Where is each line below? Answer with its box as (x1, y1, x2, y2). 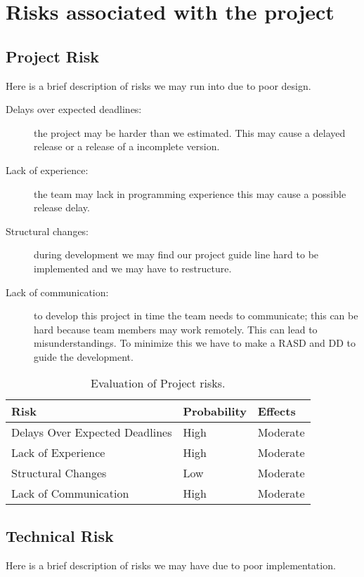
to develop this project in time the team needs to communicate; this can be (34, 308, 358, 323)
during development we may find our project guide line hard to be (34, 247, 319, 262)
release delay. (34, 200, 90, 215)
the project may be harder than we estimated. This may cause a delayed (34, 125, 346, 140)
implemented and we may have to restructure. (34, 260, 232, 275)
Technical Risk (6, 524, 114, 546)
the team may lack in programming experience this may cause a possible (34, 186, 346, 201)
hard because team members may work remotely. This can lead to (34, 321, 318, 336)
